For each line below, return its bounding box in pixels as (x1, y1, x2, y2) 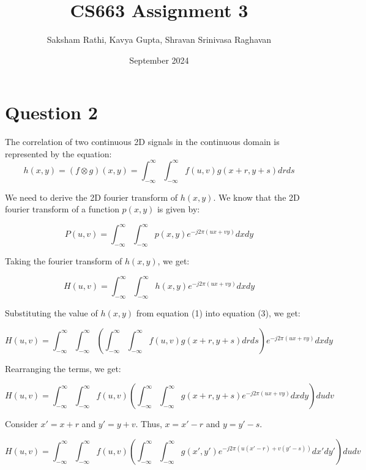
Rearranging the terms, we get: (5, 362, 121, 375)
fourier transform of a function (5, 203, 119, 215)
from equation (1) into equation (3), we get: (136, 307, 301, 319)
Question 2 (5, 100, 98, 125)
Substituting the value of (5, 307, 98, 319)
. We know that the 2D (213, 190, 300, 203)
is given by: (157, 203, 200, 215)
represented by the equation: (5, 147, 112, 160)
